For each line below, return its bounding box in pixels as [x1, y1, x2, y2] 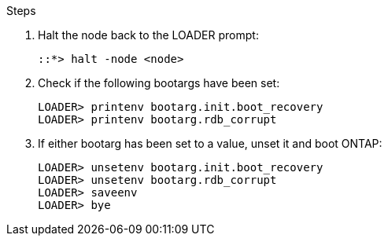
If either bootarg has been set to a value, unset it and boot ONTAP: [38, 137, 382, 150]
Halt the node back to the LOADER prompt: [38, 28, 259, 42]
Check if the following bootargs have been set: [38, 76, 280, 90]
